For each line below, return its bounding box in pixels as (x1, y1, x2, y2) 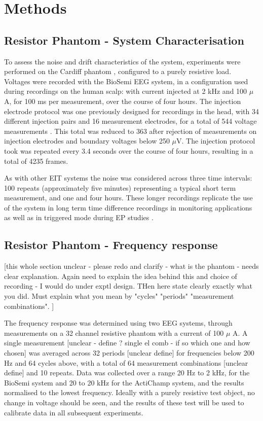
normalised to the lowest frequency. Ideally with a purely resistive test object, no (4, 387, 255, 398)
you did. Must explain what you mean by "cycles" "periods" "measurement (4, 291, 234, 301)
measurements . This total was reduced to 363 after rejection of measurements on (4, 125, 257, 136)
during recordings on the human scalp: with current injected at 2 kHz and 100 (4, 86, 247, 96)
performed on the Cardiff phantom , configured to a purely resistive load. (4, 66, 232, 77)
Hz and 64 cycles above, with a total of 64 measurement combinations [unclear (4, 357, 248, 368)
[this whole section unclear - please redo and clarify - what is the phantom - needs (4, 261, 259, 271)
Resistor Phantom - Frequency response (4, 237, 218, 253)
